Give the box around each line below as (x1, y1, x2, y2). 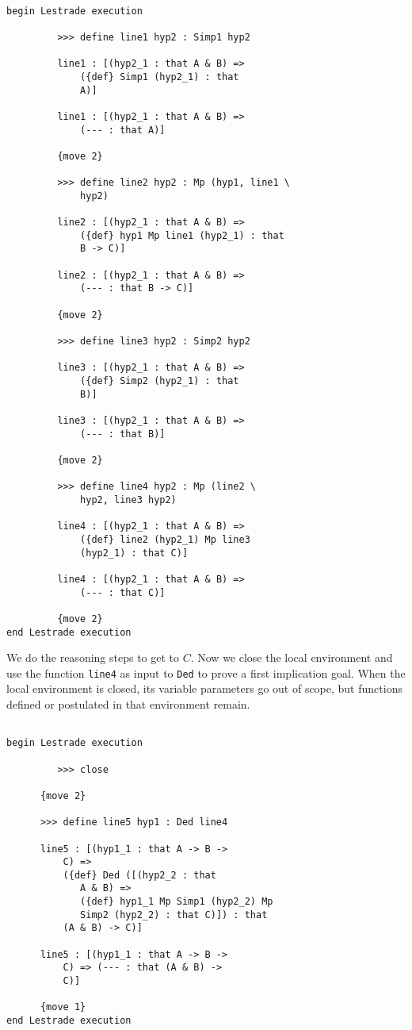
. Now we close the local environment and (190, 649, 393, 666)
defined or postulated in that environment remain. (6, 696, 250, 712)
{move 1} (40, 1001, 86, 1013)
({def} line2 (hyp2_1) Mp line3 (80, 533, 250, 545)
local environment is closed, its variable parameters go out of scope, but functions (6, 680, 402, 697)
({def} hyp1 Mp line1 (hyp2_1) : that (80, 229, 284, 241)
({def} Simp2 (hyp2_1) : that (80, 375, 239, 387)
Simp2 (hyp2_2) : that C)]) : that (80, 909, 268, 920)
